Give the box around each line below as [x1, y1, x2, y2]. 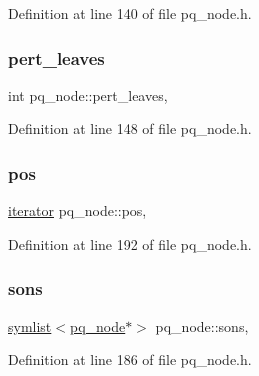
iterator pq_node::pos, [8, 200, 147, 221]
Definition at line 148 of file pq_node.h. [8, 118, 252, 139]
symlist [8, 315, 52, 336]
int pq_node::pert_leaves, [8, 84, 168, 105]
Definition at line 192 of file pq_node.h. [8, 233, 252, 254]
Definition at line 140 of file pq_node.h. [8, 3, 252, 23]
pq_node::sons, [155, 315, 249, 336]
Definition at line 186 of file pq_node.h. [8, 349, 252, 370]
